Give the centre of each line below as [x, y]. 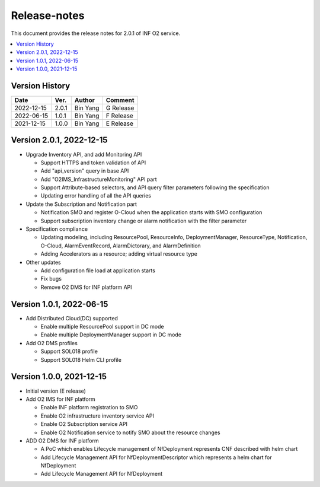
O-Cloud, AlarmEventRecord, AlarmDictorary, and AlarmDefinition [121, 246]
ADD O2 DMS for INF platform [62, 440]
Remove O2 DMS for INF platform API [87, 287]
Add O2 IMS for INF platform [61, 399]
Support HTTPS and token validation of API [93, 163]
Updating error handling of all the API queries [96, 196]
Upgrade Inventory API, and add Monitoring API [84, 154]
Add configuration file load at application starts [98, 270]
